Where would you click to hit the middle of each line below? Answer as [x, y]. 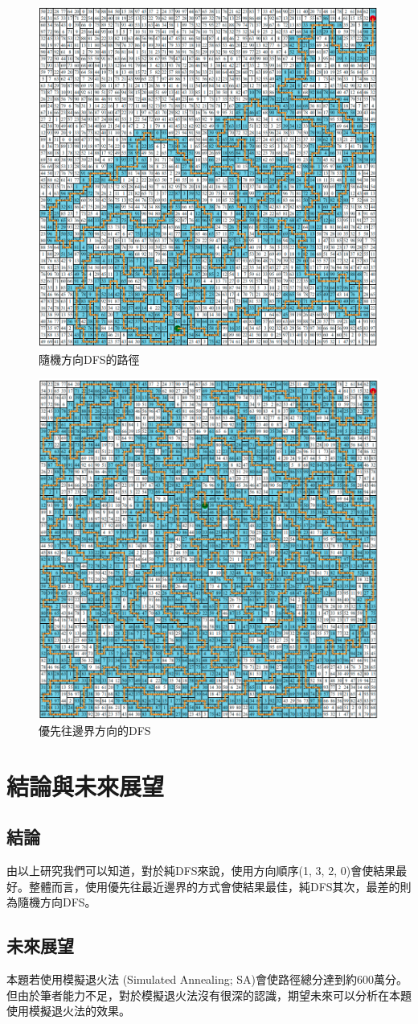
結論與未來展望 [86, 785]
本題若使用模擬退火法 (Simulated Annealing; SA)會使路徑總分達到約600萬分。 [207, 979]
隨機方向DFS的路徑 [89, 359]
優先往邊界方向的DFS [95, 730]
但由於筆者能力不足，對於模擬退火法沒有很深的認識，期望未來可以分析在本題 [209, 995]
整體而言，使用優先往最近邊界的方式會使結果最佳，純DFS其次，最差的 [214, 886]
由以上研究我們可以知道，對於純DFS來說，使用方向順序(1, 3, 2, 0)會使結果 [201, 871]
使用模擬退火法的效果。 [68, 1011]
